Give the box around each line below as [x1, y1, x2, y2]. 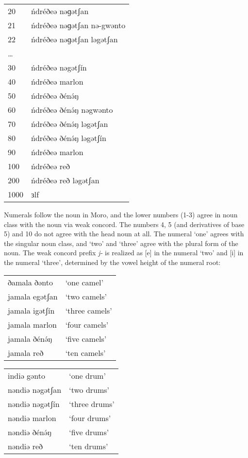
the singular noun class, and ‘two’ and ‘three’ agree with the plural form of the [4, 238, 238, 248]
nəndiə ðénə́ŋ [8, 426, 51, 438]
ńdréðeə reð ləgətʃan [31, 175, 99, 186]
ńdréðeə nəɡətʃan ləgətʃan [31, 34, 118, 45]
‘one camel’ [65, 276, 103, 288]
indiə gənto [8, 370, 45, 381]
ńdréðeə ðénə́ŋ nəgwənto [31, 104, 113, 115]
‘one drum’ [69, 370, 106, 381]
